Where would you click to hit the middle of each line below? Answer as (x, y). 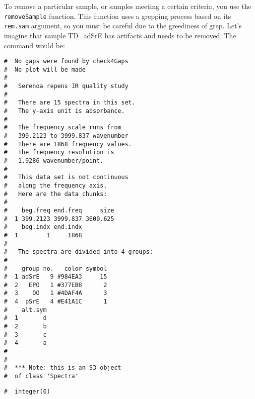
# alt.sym (25, 310)
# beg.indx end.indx (43, 227)
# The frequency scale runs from (63, 128)
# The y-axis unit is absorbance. (64, 111)
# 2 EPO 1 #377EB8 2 (56, 285)
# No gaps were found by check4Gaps (66, 61)
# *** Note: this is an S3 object (63, 368)
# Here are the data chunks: (56, 194)
